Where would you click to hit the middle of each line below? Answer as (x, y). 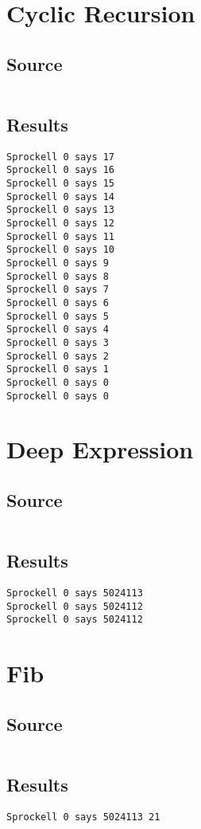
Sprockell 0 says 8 (58, 276)
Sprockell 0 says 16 (61, 170)
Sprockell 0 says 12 (61, 224)
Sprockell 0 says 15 (61, 184)
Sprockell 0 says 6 (58, 303)
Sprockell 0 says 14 (61, 196)
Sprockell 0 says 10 (61, 250)
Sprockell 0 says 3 (58, 342)
